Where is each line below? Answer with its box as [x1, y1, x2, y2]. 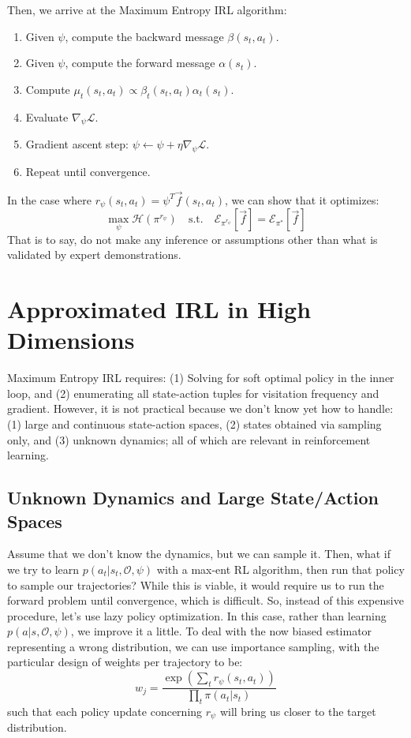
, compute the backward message [65, 28, 224, 44]
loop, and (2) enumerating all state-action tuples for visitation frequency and [7, 384, 379, 401]
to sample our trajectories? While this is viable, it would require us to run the [7, 576, 384, 593]
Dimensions [7, 324, 135, 356]
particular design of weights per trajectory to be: [7, 654, 243, 670]
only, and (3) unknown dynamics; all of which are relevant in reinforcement [7, 431, 371, 448]
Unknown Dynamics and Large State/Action [7, 485, 379, 510]
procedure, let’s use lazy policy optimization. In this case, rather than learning [7, 607, 387, 624]
